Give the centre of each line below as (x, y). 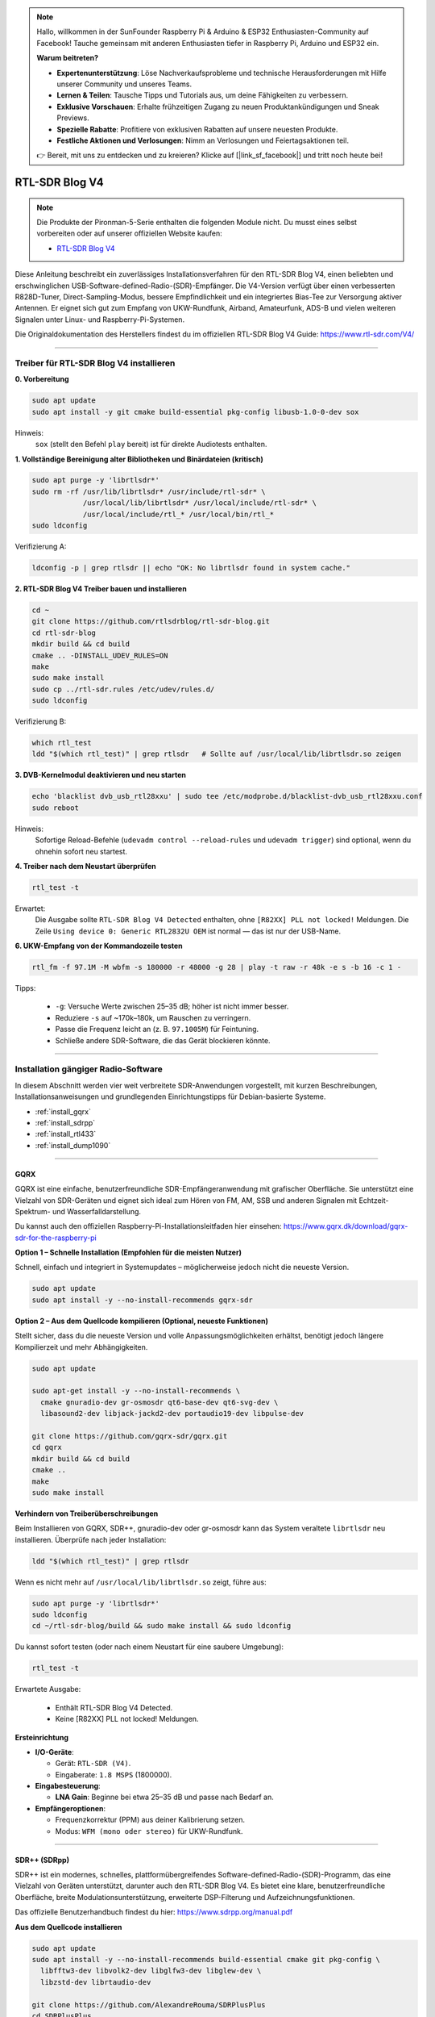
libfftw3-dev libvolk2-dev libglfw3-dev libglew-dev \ (151, 1971)
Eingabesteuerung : (68, 1786)
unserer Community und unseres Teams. (124, 84)
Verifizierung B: (41, 721)
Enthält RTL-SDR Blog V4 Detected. (114, 1707)
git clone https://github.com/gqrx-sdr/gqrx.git (130, 1436)
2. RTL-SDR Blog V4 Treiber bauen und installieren (101, 589)
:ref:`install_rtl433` (66, 1134)
